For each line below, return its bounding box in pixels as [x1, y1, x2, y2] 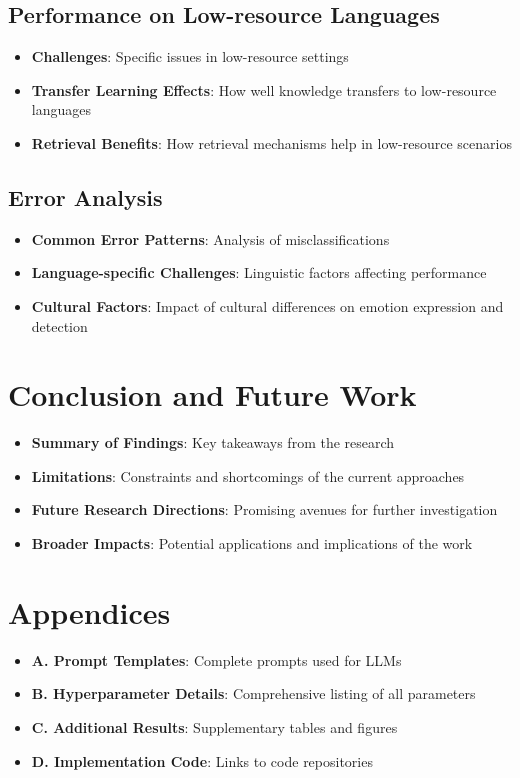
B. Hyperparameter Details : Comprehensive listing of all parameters [31, 683, 476, 704]
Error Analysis [8, 181, 163, 212]
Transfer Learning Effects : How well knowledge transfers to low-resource [31, 79, 497, 100]
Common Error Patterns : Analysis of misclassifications [31, 228, 390, 249]
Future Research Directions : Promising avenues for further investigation [31, 499, 498, 520]
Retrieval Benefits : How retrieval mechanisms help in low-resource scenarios [31, 132, 512, 153]
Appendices [8, 591, 171, 632]
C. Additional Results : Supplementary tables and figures [31, 716, 398, 737]
